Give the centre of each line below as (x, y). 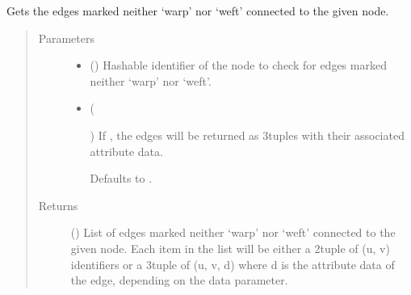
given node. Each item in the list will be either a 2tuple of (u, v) (230, 248)
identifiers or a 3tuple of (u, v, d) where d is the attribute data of (233, 264)
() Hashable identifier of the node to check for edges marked (238, 65)
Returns (58, 205)
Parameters (66, 38)
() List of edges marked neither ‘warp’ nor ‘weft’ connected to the (233, 232)
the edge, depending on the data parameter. (179, 280)
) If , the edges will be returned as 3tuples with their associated (247, 135)
